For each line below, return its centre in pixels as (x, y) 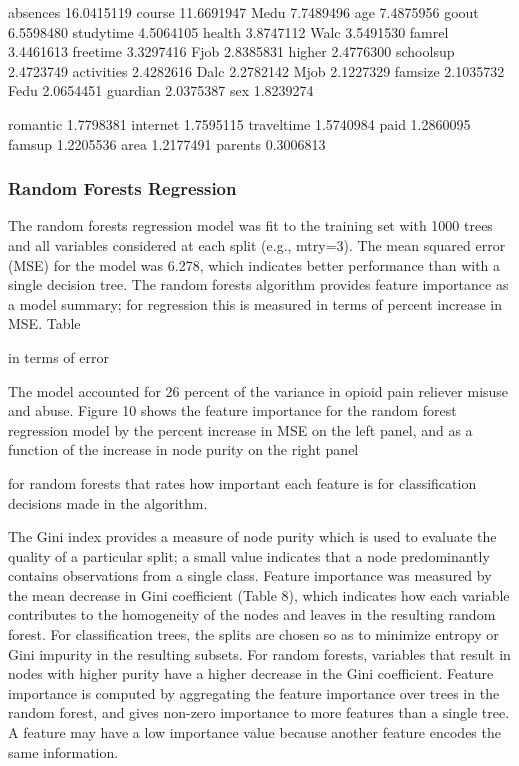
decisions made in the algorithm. (108, 502)
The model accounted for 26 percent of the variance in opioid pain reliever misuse (258, 390)
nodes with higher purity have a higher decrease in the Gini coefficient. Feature (251, 673)
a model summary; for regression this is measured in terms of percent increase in (255, 303)
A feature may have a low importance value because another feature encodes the (254, 732)
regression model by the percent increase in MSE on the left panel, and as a (240, 429)
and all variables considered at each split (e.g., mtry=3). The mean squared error (257, 244)
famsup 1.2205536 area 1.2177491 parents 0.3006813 (167, 143)
